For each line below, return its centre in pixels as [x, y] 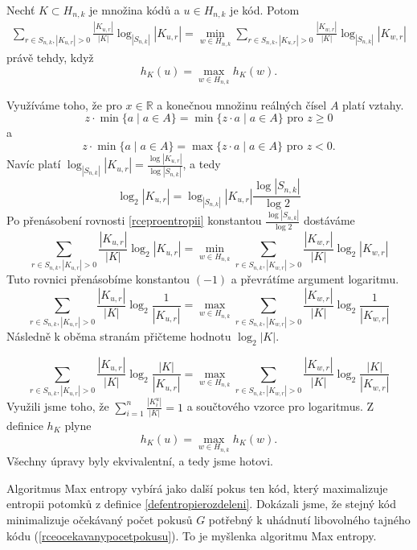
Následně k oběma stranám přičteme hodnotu [119, 335]
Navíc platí [34, 164]
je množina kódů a [135, 10]
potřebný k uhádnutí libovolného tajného [309, 519]
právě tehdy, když [50, 58]
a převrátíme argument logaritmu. [315, 279]
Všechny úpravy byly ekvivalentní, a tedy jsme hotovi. [140, 461]
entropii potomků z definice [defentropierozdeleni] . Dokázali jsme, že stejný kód [202, 504]
